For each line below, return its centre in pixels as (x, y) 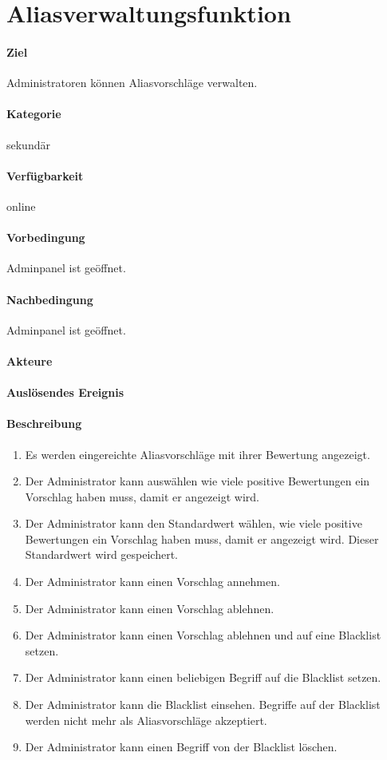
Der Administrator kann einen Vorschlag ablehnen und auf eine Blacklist (203, 635)
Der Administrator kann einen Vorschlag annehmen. (152, 582)
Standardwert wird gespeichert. (101, 554)
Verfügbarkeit (45, 175)
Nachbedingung (50, 299)
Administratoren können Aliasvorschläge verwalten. (132, 83)
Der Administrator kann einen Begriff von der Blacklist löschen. (181, 747)
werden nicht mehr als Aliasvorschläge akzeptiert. (146, 720)
